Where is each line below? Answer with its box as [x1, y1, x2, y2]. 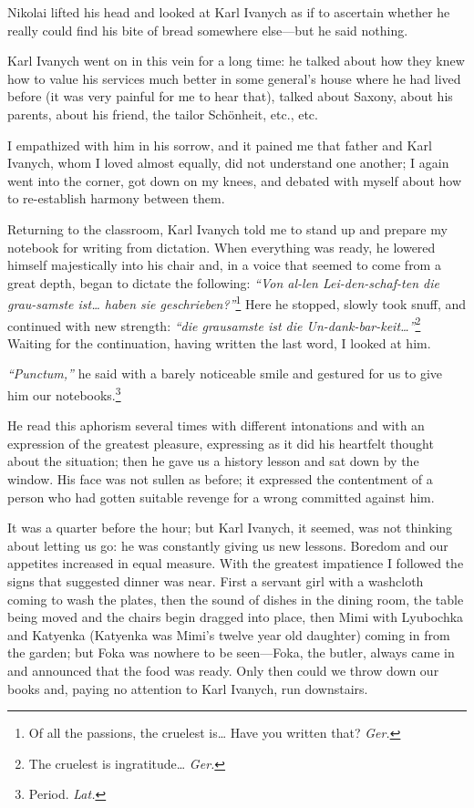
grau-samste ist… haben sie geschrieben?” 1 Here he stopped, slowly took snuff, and [7, 292, 467, 313]
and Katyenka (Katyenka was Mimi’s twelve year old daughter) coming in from [7, 625, 450, 644]
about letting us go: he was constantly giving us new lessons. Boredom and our [7, 535, 448, 554]
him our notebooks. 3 [7, 383, 121, 404]
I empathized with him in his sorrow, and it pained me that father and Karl [7, 135, 432, 154]
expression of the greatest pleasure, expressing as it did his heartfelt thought [7, 433, 434, 452]
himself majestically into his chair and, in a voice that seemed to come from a [7, 255, 441, 275]
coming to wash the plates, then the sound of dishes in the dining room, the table [7, 589, 464, 608]
